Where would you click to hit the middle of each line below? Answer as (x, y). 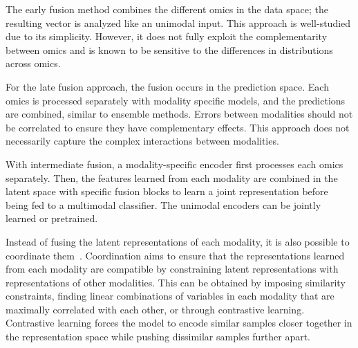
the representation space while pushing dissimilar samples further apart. (158, 337)
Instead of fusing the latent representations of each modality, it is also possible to (178, 241)
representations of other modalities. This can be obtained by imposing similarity (176, 282)
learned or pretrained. (52, 218)
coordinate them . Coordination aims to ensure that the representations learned (175, 255)
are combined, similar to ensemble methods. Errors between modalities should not (179, 114)
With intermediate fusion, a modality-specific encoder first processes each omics (175, 164)
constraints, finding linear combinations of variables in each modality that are (170, 296)
